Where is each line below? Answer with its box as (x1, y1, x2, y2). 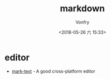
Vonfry (75, 19, 90, 25)
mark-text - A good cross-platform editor (11, 68, 96, 74)
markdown (60, 3, 105, 14)
